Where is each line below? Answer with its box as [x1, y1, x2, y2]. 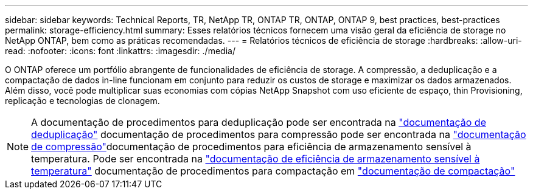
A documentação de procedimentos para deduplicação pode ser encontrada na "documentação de [31, 116, 486, 128]
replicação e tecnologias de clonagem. [5, 95, 160, 106]
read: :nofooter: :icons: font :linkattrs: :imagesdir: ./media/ [5, 46, 235, 56]
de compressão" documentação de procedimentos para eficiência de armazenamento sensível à [31, 140, 472, 153]
